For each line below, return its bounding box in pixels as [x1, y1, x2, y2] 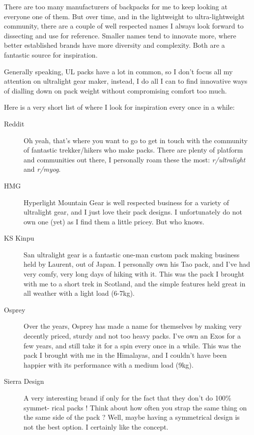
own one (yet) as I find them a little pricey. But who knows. [24, 216, 204, 226]
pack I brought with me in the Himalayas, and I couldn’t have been [24, 350, 227, 360]
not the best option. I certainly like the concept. [24, 421, 169, 432]
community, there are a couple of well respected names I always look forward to [4, 21, 244, 31]
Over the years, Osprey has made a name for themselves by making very [24, 321, 242, 331]
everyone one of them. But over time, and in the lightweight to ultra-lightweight [4, 11, 245, 21]
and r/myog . [24, 164, 61, 174]
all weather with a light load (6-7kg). [24, 288, 135, 298]
